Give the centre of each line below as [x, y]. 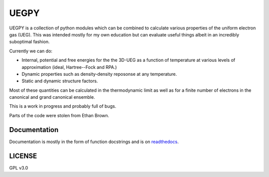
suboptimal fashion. [29, 42]
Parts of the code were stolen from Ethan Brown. [59, 115]
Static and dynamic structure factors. [60, 81]
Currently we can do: [31, 51]
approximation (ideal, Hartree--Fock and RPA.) [69, 67]
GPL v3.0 [19, 168]
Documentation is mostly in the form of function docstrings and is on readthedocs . [94, 142]
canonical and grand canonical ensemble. [52, 97]
